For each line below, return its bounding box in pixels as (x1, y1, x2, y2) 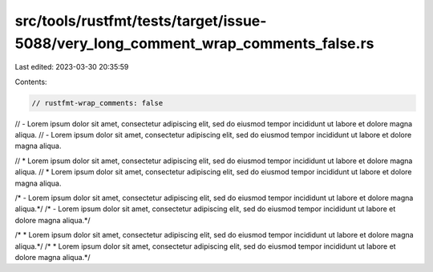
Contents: (14, 77, 47, 86)
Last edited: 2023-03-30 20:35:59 (14, 62, 129, 72)
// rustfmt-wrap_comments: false (31, 98, 164, 107)
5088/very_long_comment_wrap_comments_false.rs (14, 34, 374, 52)
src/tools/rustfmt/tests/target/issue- (14, 12, 267, 30)
